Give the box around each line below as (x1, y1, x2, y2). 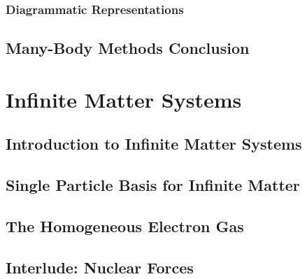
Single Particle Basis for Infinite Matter (6, 174, 300, 196)
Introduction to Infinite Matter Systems (6, 133, 302, 155)
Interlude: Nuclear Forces (6, 256, 194, 278)
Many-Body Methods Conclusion (6, 37, 250, 59)
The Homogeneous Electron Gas (6, 215, 244, 236)
